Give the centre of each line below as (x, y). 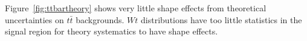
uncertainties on (34, 19)
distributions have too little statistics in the (221, 19)
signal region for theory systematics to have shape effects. (111, 31)
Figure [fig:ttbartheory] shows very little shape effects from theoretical (136, 8)
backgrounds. (100, 19)
